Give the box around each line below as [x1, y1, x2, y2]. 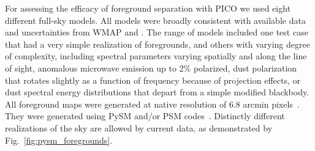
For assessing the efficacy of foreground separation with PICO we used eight [5, 2, 291, 14]
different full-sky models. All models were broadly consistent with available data [5, 13, 306, 26]
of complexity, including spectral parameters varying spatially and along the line [5, 50, 307, 62]
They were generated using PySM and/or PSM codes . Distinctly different [5, 109, 285, 122]
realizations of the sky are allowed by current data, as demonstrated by [5, 121, 273, 134]
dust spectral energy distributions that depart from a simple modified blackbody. [5, 86, 309, 98]
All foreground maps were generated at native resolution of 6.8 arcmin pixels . [5, 97, 300, 110]
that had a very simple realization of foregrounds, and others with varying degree [5, 37, 310, 50]
